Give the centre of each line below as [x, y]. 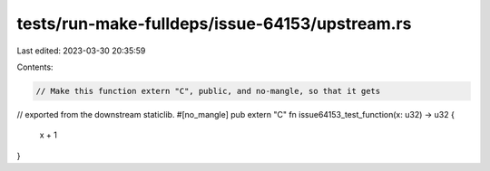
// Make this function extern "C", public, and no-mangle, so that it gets [208, 91]
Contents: [35, 67]
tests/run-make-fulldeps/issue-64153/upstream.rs [214, 24]
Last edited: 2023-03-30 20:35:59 [81, 51]
